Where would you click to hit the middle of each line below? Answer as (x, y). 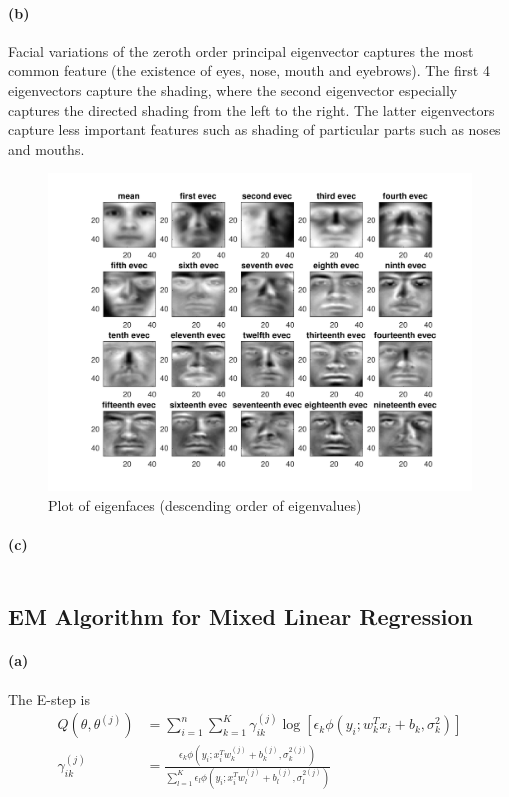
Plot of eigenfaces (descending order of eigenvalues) (205, 504)
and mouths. (46, 148)
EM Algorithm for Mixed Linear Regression (240, 616)
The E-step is (49, 698)
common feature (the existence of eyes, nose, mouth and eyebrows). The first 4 (249, 70)
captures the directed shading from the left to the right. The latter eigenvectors (251, 109)
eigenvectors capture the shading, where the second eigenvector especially (233, 89)
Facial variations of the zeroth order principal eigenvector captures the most (241, 50)
